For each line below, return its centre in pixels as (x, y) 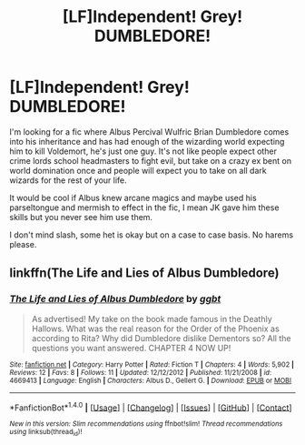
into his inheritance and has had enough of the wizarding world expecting (147, 141)
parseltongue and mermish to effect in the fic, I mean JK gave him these (144, 207)
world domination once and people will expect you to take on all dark (138, 170)
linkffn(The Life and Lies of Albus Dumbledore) (144, 273)
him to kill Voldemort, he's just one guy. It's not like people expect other (143, 151)
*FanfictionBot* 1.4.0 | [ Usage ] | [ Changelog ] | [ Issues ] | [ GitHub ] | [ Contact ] (151, 407)
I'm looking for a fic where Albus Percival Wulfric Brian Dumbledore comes (149, 131)
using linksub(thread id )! (46, 433)
